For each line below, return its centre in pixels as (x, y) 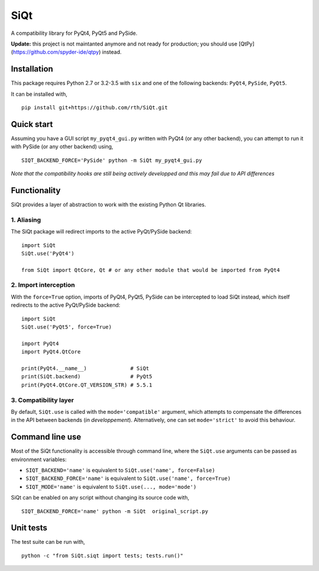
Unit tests (29, 528)
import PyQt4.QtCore (51, 352)
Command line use (46, 437)
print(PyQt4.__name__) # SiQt (85, 368)
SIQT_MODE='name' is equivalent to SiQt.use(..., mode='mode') (111, 486)
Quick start (32, 124)
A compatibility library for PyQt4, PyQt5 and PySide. (74, 33)
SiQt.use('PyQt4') (48, 253)
